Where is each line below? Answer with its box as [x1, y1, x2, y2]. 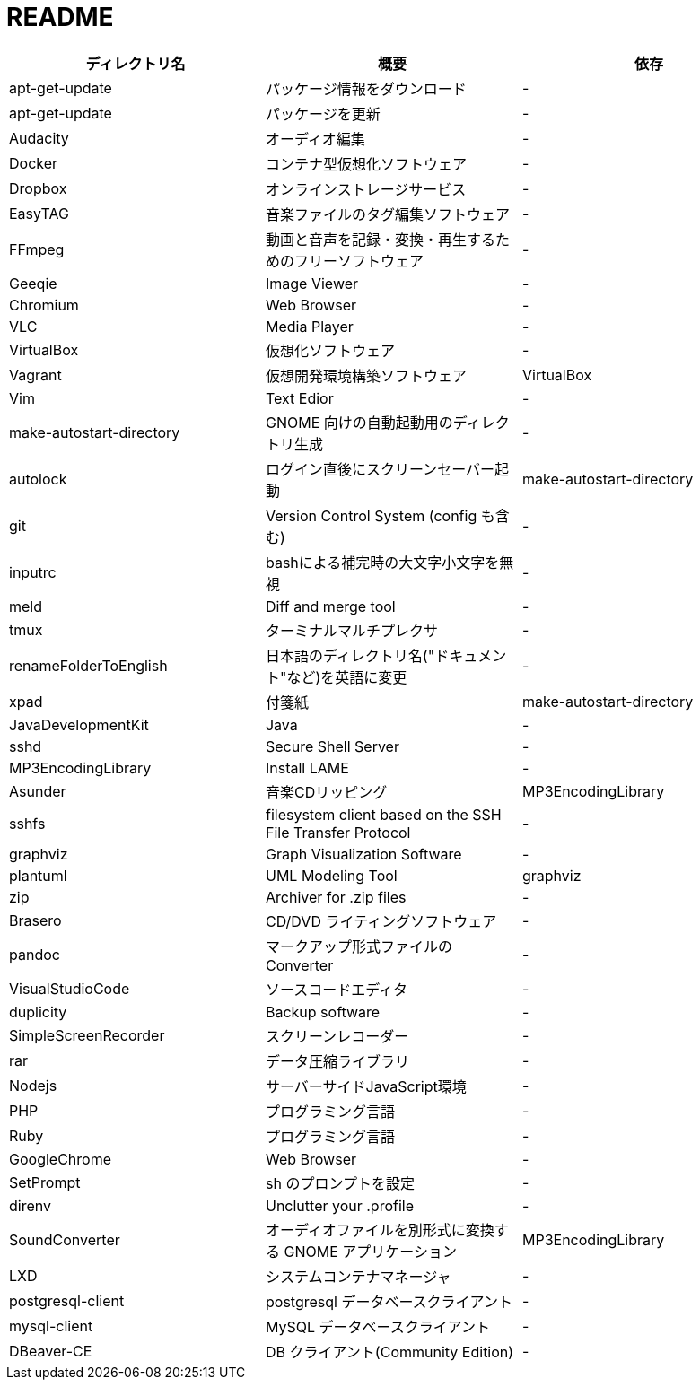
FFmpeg [9, 240, 65, 258]
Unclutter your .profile [265, 1196, 414, 1215]
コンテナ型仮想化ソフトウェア [265, 154, 467, 173]
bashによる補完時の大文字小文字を [265, 553, 500, 571]
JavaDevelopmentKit [9, 715, 149, 734]
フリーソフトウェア [293, 251, 424, 270]
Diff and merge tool [265, 597, 396, 615]
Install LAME [265, 758, 349, 777]
